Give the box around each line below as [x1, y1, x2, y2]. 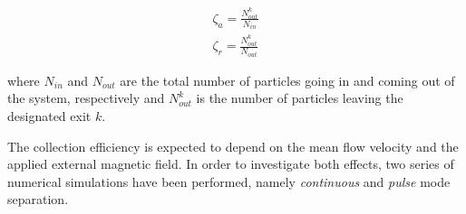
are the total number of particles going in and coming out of [120, 70, 455, 89]
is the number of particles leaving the [196, 88, 403, 107]
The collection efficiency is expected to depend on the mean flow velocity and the [7, 136, 459, 155]
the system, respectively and [7, 88, 165, 107]
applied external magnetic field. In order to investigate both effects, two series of [7, 154, 454, 173]
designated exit [7, 106, 92, 125]
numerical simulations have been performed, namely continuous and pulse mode [7, 172, 451, 191]
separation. [7, 190, 69, 209]
